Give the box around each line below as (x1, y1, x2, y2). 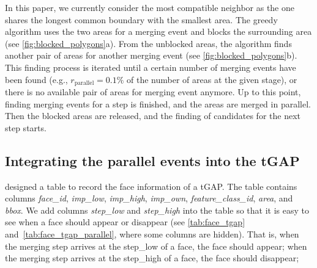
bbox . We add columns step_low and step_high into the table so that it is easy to (5, 203, 309, 216)
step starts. (5, 121, 47, 134)
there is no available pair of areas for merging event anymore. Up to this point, (5, 85, 301, 98)
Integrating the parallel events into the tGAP (5, 151, 300, 170)
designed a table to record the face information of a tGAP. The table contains (5, 179, 297, 192)
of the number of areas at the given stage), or (127, 73, 297, 85)
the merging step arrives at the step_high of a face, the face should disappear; (5, 252, 299, 264)
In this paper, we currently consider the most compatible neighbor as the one (5, 1, 294, 13)
